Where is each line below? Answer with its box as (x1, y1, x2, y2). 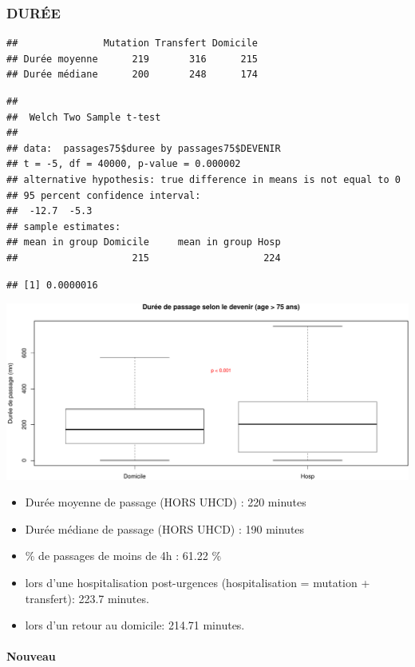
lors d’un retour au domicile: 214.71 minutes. (25, 617, 245, 633)
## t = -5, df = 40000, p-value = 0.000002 (6, 158, 241, 170)
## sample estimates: (6, 220, 121, 232)
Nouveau (6, 648, 56, 665)
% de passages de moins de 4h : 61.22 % (25, 547, 222, 564)
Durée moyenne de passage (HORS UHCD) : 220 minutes (25, 494, 306, 510)
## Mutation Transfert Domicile (6, 38, 258, 50)
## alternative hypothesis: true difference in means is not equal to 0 (6, 173, 401, 185)
